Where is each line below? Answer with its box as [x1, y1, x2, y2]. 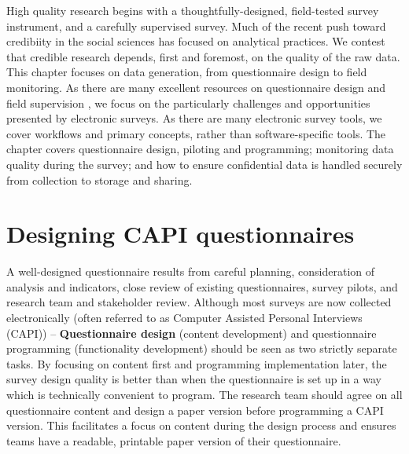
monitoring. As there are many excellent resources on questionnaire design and [6, 79, 386, 95]
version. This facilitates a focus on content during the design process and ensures [6, 417, 396, 434]
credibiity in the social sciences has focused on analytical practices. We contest [6, 33, 385, 49]
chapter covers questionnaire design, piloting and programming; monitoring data [6, 141, 394, 157]
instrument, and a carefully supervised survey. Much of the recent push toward [6, 17, 386, 34]
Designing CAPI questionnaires [6, 218, 355, 250]
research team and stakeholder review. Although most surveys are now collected [6, 294, 392, 310]
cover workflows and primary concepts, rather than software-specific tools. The [6, 125, 386, 141]
